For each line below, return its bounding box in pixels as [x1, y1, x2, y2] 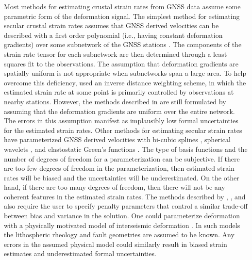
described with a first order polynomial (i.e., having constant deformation [4, 30, 223, 40]
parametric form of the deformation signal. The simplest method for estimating [4, 11, 240, 21]
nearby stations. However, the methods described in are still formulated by [4, 96, 226, 106]
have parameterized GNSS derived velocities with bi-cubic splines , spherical [4, 134, 231, 145]
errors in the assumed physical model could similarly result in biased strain [4, 239, 227, 249]
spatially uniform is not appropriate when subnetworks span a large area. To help [4, 68, 247, 78]
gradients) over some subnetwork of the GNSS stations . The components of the [4, 39, 242, 49]
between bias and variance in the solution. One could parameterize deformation [4, 211, 240, 221]
